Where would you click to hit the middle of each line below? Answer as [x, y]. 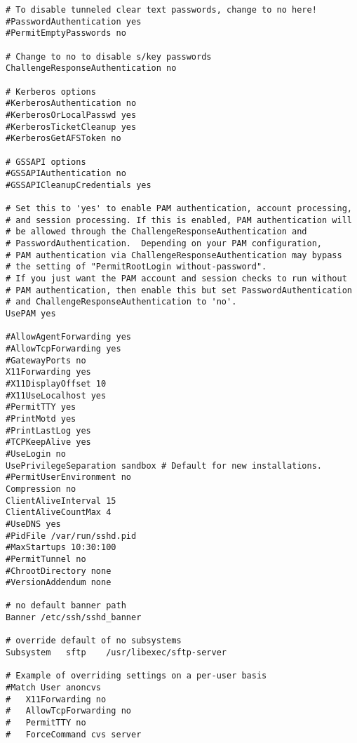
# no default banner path [66, 606]
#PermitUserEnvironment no [68, 477]
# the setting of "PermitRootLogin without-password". [136, 267]
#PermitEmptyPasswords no [66, 33]
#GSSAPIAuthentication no [66, 174]
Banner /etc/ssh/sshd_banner [74, 618]
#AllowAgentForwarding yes [68, 337]
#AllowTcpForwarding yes [63, 349]
